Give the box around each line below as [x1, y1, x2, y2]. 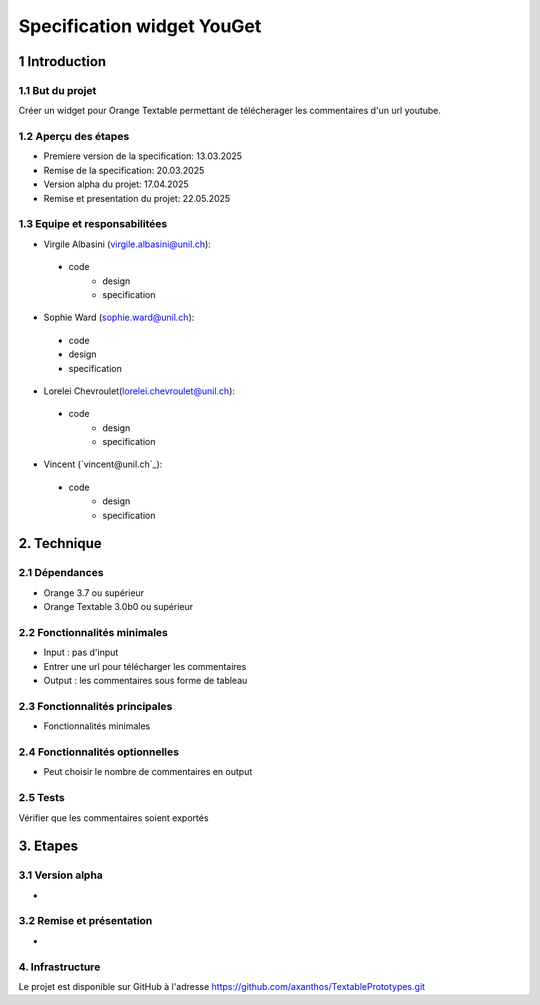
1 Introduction [18, 53, 107, 70]
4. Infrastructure [18, 960, 101, 974]
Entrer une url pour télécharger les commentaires [43, 660, 247, 672]
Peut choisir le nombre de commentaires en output [43, 766, 253, 778]
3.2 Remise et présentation [18, 914, 153, 928]
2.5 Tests [18, 791, 65, 805]
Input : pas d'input [43, 646, 119, 659]
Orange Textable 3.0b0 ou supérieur [43, 601, 194, 613]
